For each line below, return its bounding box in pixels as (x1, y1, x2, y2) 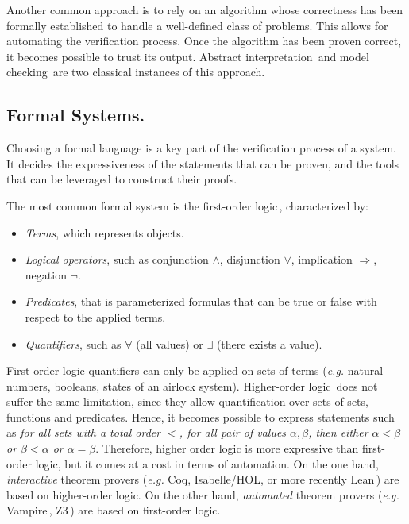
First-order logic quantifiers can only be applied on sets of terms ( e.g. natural (6, 362, 384, 379)
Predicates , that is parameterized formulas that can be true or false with (25, 293, 377, 310)
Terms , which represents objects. (25, 224, 184, 241)
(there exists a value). (216, 335, 322, 352)
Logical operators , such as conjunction (25, 251, 209, 268)
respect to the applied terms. (25, 308, 166, 325)
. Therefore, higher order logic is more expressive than (95, 440, 359, 457)
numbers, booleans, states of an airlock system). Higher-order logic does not (6, 377, 378, 394)
